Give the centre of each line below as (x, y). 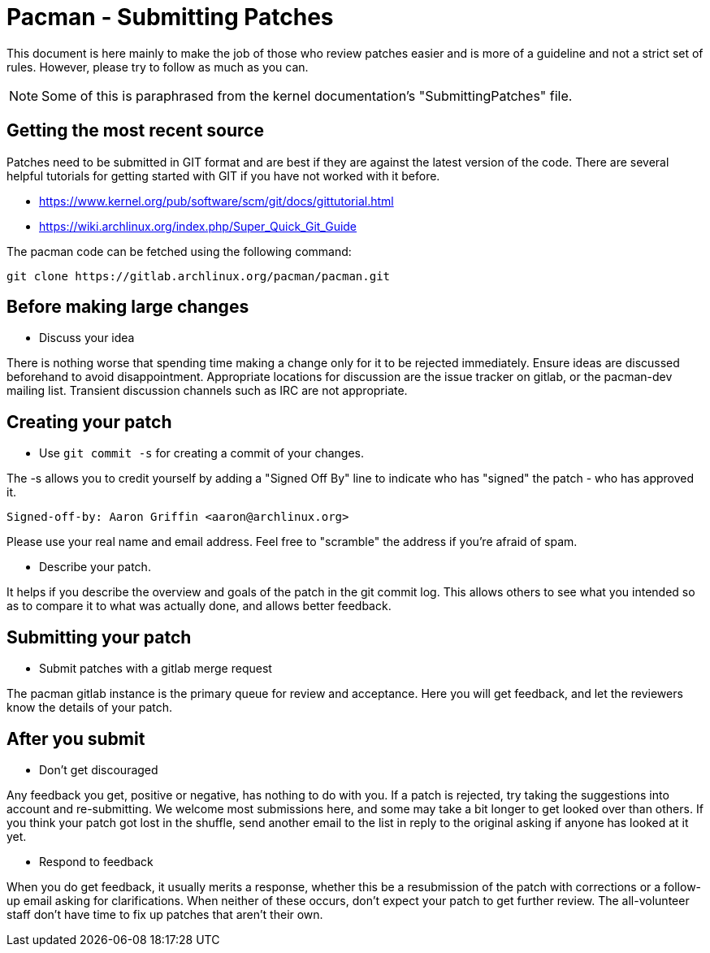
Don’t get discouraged (99, 769)
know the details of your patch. (90, 708)
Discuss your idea (87, 338)
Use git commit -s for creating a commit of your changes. (201, 453)
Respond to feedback (96, 861)
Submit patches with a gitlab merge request (156, 669)
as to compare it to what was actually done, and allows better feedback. (199, 606)
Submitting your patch (99, 637)
